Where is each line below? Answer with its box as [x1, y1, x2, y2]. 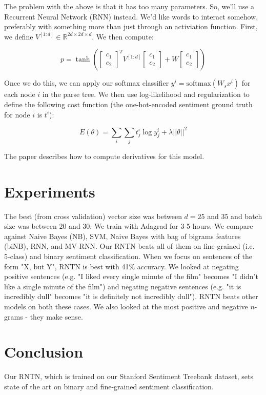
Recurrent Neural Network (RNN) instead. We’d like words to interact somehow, [4, 11, 258, 22]
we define [4, 31, 33, 42]
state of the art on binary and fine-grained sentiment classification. [4, 381, 214, 391]
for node [4, 109, 30, 120]
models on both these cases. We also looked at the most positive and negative [4, 301, 248, 312]
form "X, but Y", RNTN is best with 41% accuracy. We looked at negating [4, 261, 239, 271]
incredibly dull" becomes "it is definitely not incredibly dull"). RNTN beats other [4, 291, 258, 302]
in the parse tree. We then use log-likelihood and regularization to [42, 89, 250, 100]
